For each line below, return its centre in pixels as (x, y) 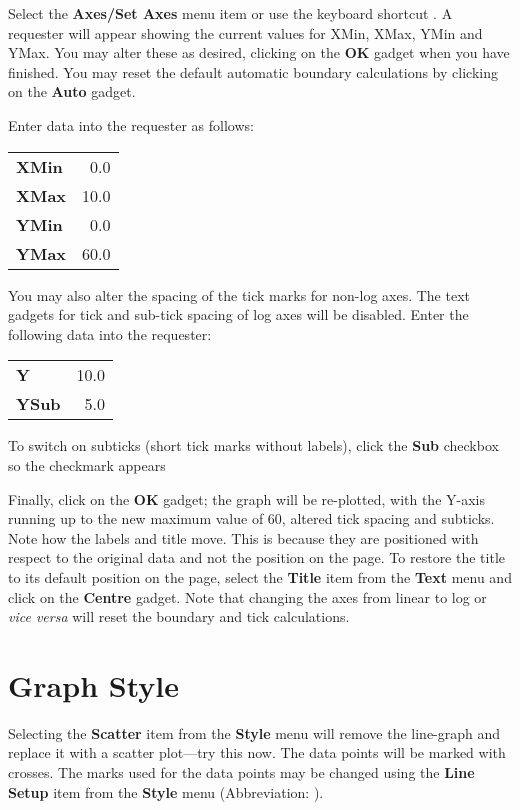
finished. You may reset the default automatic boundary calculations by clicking (253, 71)
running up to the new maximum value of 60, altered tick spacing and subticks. (251, 518)
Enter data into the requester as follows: (131, 124)
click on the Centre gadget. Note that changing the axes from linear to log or (247, 596)
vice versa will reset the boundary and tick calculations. (179, 616)
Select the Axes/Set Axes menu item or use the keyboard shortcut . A (230, 13)
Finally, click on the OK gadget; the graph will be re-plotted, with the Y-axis (246, 498)
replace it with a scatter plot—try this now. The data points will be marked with (257, 752)
